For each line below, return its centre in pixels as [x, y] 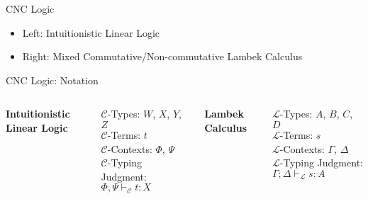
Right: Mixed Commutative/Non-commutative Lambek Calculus [162, 56]
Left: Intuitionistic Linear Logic [91, 32]
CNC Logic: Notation [52, 80]
